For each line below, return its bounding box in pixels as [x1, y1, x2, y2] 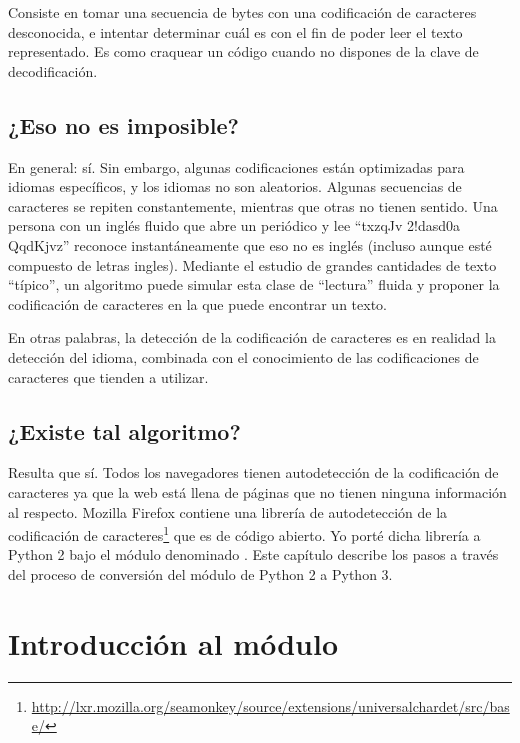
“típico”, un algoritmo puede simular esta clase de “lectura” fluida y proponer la [8, 274, 500, 295]
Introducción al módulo [8, 622, 338, 663]
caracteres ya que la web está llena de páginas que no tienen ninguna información [8, 481, 507, 502]
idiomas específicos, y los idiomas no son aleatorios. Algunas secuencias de [8, 176, 462, 197]
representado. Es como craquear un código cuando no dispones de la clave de [8, 41, 479, 62]
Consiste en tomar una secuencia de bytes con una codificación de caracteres [8, 2, 477, 22]
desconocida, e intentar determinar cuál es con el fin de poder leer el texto [8, 21, 463, 42]
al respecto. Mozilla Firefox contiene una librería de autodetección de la [8, 501, 448, 522]
